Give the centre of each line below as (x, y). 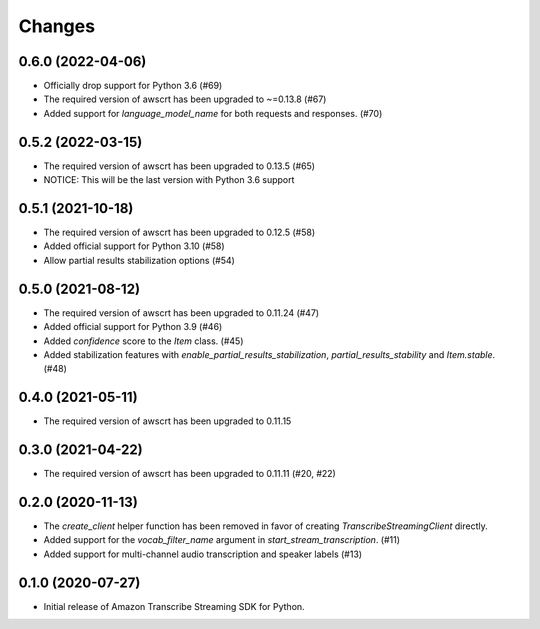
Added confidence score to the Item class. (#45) (143, 341)
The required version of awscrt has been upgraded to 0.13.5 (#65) (179, 166)
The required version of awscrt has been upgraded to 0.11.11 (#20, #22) (190, 474)
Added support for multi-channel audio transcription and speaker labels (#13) (203, 554)
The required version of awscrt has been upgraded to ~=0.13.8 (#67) (185, 99)
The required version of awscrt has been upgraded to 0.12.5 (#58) (179, 232)
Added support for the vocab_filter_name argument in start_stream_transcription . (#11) (221, 540)
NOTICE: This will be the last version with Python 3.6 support (169, 180)
